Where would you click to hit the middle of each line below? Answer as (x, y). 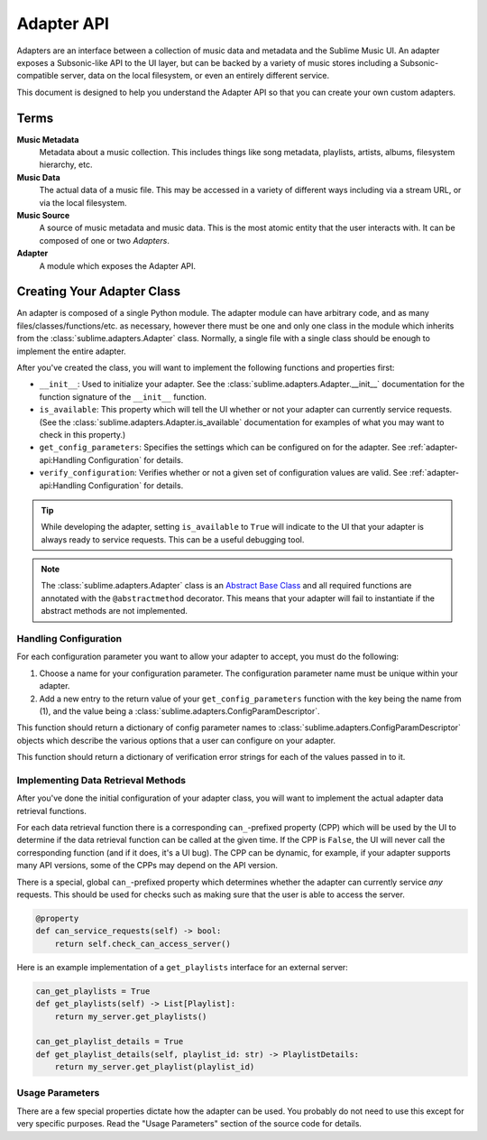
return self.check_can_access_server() (143, 944)
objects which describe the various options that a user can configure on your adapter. (176, 740)
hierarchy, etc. (66, 165)
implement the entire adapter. (71, 351)
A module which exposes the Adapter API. (118, 265)
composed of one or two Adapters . (105, 240)
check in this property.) (83, 434)
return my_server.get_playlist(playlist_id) (155, 1067)
